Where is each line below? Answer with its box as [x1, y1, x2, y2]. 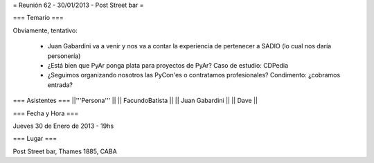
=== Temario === [12, 14, 64, 22]
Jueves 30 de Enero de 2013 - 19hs [12, 122, 114, 130]
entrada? [47, 80, 73, 89]
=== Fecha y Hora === [12, 109, 79, 117]
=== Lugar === [12, 135, 57, 143]
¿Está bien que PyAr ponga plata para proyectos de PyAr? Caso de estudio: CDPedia [47, 61, 289, 69]
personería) [47, 52, 81, 60]
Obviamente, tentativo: [12, 26, 78, 35]
